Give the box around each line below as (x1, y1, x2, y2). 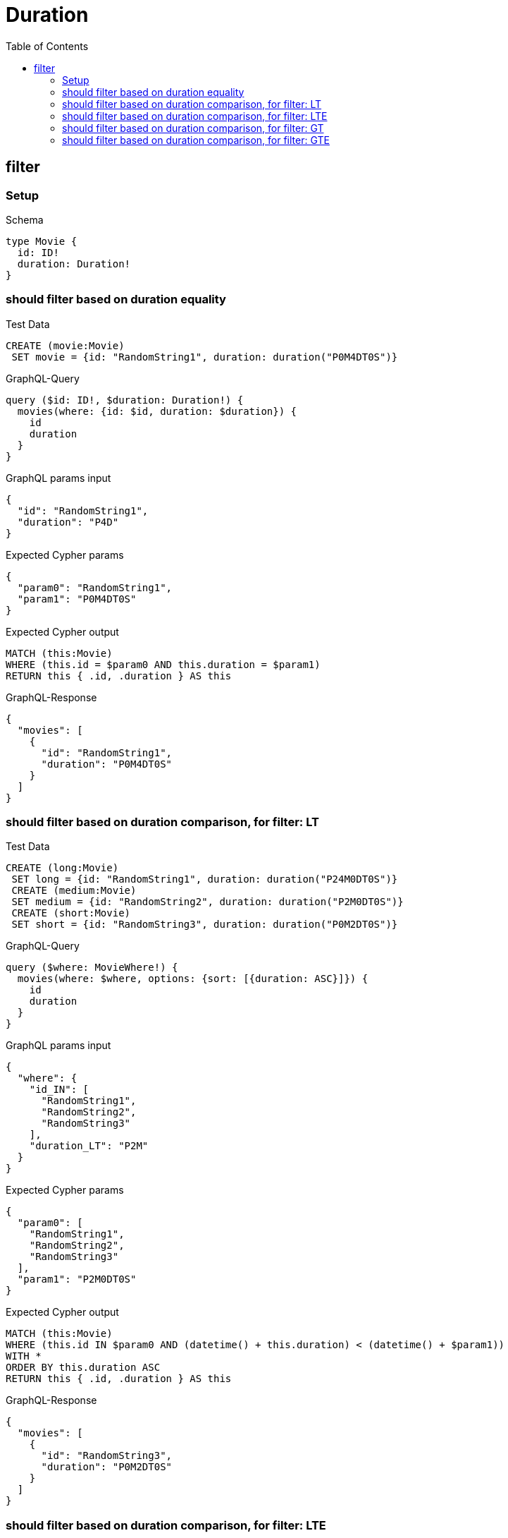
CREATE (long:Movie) (6, 862, 119, 874)
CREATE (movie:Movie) (6, 339, 125, 351)
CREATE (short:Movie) (11, 907, 131, 919)
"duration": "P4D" (17, 516, 119, 528)
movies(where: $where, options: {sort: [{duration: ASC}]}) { (17, 973, 368, 985)
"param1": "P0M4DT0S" (17, 593, 137, 605)
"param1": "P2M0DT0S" (17, 1273, 137, 1285)
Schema (6, 213, 44, 226)
